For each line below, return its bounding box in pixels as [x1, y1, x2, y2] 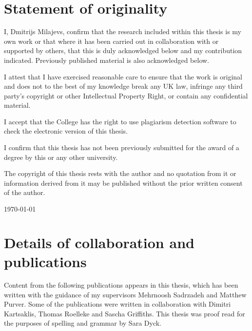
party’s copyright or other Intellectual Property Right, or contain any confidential [4, 90, 248, 100]
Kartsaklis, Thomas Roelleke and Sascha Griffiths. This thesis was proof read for [4, 308, 245, 318]
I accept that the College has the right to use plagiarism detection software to [4, 116, 236, 126]
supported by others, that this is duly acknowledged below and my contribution [4, 45, 242, 56]
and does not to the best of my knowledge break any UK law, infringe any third [4, 81, 243, 91]
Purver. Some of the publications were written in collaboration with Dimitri [4, 299, 231, 309]
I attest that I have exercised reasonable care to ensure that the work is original [4, 71, 243, 81]
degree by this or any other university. [4, 152, 118, 162]
